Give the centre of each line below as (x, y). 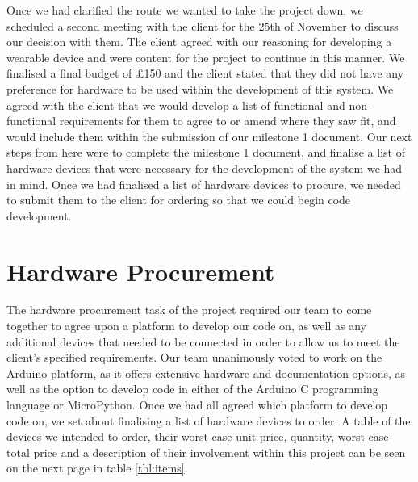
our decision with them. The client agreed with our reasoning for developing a (199, 42)
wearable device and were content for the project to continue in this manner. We (206, 57)
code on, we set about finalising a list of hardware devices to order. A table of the (209, 420)
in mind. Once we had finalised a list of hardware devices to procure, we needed (204, 184)
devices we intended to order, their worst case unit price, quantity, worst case (198, 436)
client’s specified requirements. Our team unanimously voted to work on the (194, 357)
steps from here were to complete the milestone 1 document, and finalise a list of (206, 152)
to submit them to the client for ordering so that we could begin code (179, 200)
